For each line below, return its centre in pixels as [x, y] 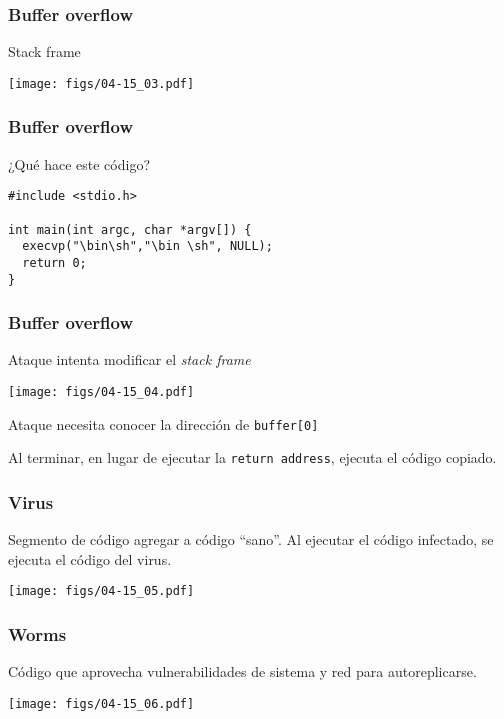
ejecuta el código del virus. [90, 558]
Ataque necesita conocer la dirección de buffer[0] [163, 423]
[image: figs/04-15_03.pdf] [101, 83]
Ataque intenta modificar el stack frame [129, 359]
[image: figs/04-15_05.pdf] [101, 591]
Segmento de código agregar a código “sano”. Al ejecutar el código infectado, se [251, 539]
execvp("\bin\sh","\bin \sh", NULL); [147, 246]
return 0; [54, 262]
